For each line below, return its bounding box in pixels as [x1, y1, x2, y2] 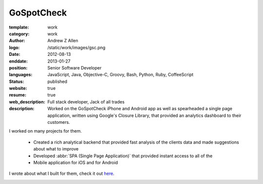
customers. [47, 119, 70, 125]
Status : [9, 78, 24, 84]
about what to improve [33, 146, 79, 152]
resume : [9, 92, 27, 98]
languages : [9, 72, 33, 78]
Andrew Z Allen [47, 38, 78, 44]
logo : [9, 44, 20, 50]
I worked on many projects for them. [9, 128, 82, 134]
